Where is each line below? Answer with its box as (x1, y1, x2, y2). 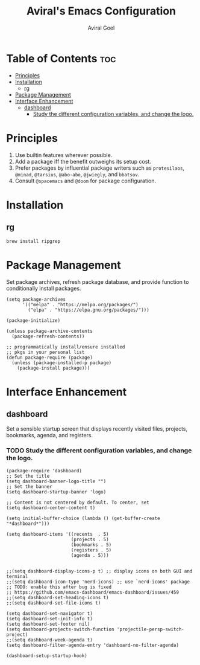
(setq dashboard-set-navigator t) (6, 610, 93, 617)
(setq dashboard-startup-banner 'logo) (6, 489, 107, 495)
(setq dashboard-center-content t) (6, 504, 96, 511)
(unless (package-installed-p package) (11, 359, 112, 366)
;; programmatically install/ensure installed (6, 344, 125, 350)
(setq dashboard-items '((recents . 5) (6, 531, 110, 537)
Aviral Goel (87, 24, 115, 31)
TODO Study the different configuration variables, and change (6, 446, 192, 455)
